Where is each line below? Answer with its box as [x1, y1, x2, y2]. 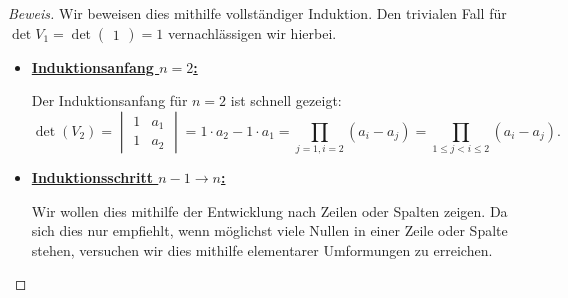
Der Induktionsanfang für [31, 90, 188, 111]
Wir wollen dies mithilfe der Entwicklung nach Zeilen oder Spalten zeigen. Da [31, 200, 508, 221]
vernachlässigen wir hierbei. [167, 22, 337, 43]
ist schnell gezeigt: [230, 90, 342, 111]
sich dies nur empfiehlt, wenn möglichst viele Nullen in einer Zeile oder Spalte [31, 220, 508, 241]
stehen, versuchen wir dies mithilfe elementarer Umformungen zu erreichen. [31, 239, 493, 260]
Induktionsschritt [31, 167, 153, 188]
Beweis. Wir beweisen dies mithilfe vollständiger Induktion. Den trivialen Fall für [8, 3, 507, 23]
